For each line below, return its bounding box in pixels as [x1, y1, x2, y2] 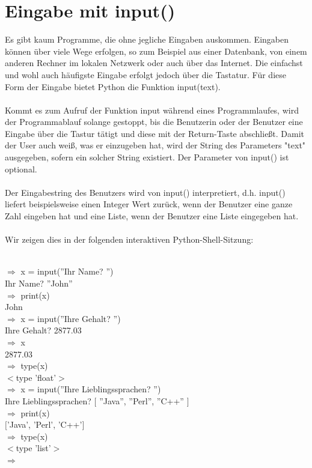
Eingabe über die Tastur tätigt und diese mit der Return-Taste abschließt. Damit [5, 127, 305, 139]
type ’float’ [16, 371, 57, 383]
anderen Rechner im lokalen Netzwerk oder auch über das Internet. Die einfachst [5, 56, 303, 69]
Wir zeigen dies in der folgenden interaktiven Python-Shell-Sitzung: [5, 233, 254, 246]
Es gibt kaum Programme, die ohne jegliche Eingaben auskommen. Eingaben [5, 33, 289, 46]
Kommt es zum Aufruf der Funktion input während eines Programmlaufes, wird [5, 103, 299, 116]
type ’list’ [16, 442, 51, 454]
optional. [5, 162, 37, 175]
